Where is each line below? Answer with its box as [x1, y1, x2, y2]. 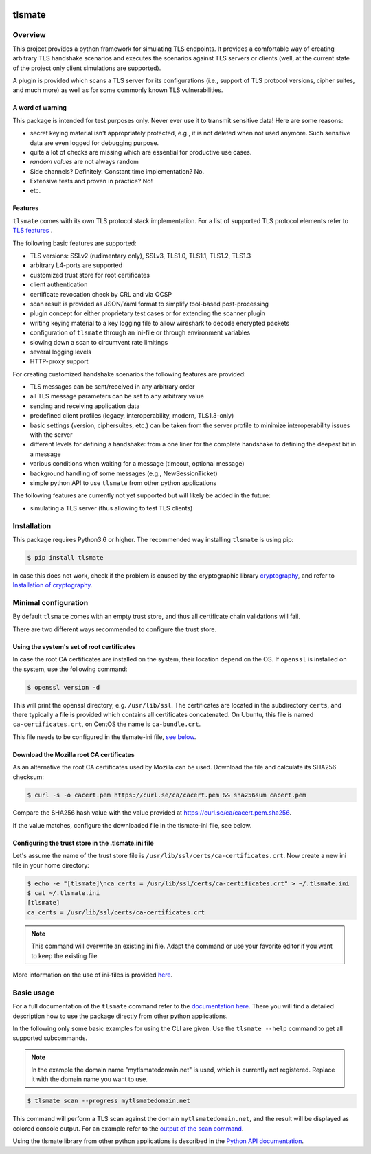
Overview [12, 30, 46, 40]
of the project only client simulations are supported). [12, 64, 161, 72]
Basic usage [12, 988, 55, 997]
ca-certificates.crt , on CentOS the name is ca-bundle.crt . [12, 720, 201, 728]
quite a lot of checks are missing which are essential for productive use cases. [30, 148, 252, 156]
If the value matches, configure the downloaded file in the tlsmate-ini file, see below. [12, 821, 252, 829]
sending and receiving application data [30, 402, 140, 410]
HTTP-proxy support [30, 357, 89, 365]
